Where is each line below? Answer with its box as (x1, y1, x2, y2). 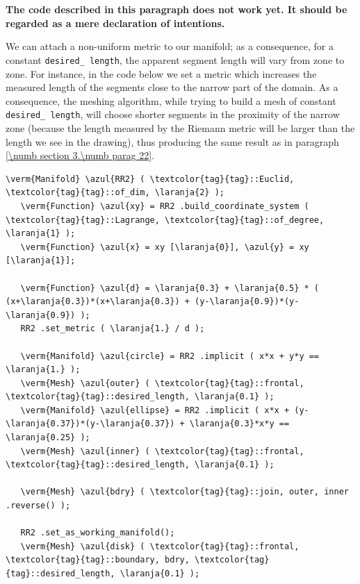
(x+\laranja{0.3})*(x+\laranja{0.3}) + (6, 297, 190, 307)
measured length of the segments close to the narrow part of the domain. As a (6, 80, 338, 94)
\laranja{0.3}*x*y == (189, 419, 290, 429)
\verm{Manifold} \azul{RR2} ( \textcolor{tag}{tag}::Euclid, (6, 174, 295, 184)
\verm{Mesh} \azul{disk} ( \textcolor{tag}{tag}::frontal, (20, 541, 300, 551)
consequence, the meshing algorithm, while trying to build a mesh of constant (6, 93, 336, 108)
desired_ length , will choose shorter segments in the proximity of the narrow (6, 107, 340, 122)
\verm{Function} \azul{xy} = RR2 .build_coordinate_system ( (20, 201, 309, 211)
